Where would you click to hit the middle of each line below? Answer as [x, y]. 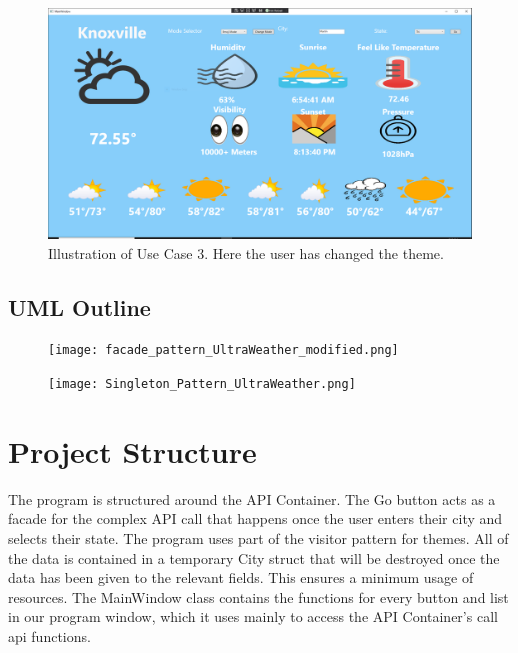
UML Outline [79, 306]
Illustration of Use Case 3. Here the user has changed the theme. [246, 252]
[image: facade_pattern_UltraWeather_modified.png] [223, 350]
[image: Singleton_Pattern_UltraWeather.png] [202, 384]
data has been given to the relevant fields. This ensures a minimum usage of [241, 577]
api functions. [49, 636]
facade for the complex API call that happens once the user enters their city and [255, 518]
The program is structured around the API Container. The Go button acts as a [252, 498]
